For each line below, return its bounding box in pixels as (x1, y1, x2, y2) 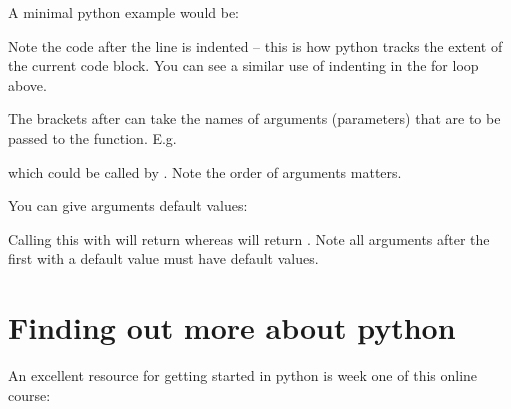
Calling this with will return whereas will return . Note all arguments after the (8, 228, 490, 249)
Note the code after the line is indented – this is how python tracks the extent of (8, 35, 503, 56)
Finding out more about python (8, 307, 456, 348)
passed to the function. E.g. (8, 127, 177, 148)
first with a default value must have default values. (8, 248, 319, 269)
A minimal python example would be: (8, 2, 240, 22)
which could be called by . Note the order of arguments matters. (8, 161, 402, 182)
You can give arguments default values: (8, 195, 248, 216)
